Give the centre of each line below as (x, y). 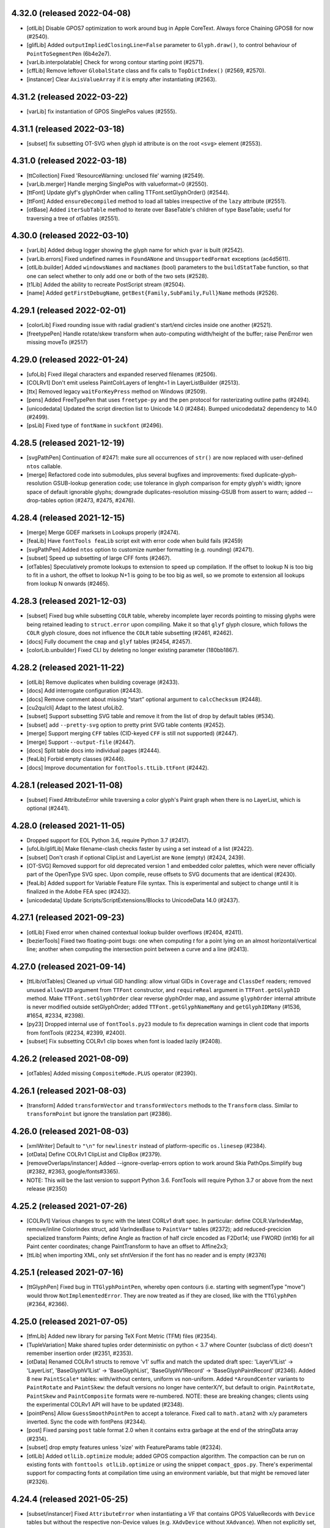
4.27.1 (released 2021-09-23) (68, 918)
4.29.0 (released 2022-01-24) (70, 360)
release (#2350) (47, 1189)
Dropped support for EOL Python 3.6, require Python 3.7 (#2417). (108, 840)
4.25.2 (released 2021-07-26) (69, 1206)
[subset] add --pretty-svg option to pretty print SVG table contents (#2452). (126, 725)
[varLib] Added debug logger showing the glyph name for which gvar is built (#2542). (135, 250)
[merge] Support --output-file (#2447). (81, 742)
